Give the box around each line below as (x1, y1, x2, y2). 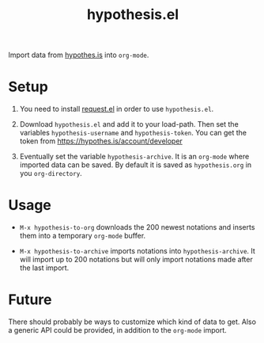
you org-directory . (19, 169, 83, 178)
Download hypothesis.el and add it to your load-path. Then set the (19, 120, 239, 129)
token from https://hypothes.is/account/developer (19, 136, 183, 146)
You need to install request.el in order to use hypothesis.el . (19, 105, 214, 114)
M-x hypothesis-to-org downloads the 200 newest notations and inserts (19, 223, 255, 232)
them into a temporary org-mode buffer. (19, 231, 146, 241)
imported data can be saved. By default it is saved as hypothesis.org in (19, 160, 252, 170)
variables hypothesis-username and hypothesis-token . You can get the (19, 128, 247, 138)
